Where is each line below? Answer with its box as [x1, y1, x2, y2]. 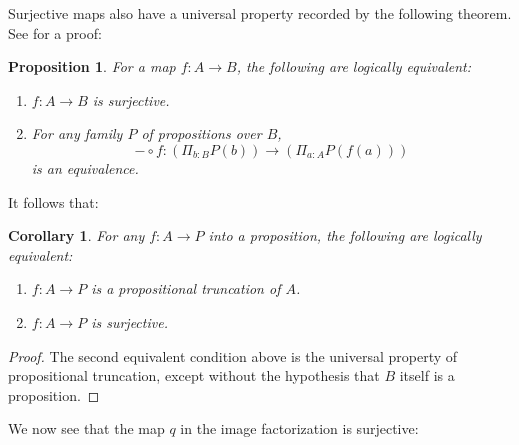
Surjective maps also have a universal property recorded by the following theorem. [8, 3, 512, 23]
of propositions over [141, 123, 262, 144]
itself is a [399, 365, 455, 386]
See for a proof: [8, 22, 102, 43]
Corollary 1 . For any [8, 225, 145, 246]
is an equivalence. [31, 157, 139, 178]
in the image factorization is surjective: [180, 418, 419, 439]
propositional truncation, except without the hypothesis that [8, 365, 380, 386]
